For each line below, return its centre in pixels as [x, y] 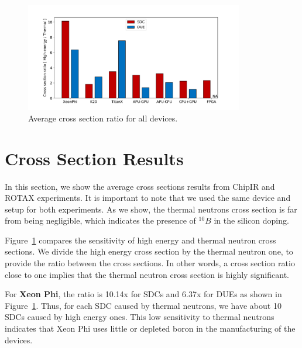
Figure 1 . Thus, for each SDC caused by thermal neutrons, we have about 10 [143, 305]
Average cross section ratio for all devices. [103, 118]
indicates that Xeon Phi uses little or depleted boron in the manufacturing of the [150, 328]
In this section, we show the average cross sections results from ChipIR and [140, 186]
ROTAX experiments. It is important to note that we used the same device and [148, 198]
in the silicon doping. [251, 220]
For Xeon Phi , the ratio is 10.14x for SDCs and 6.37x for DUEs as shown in [143, 294]
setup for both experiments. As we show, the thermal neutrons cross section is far [151, 209]
